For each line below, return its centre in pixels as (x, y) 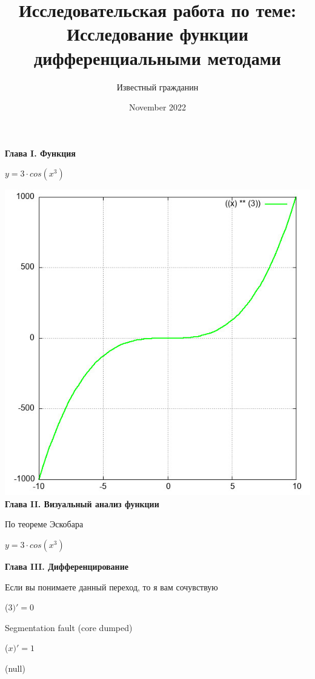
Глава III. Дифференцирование (67, 566)
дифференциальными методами (157, 57)
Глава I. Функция (40, 153)
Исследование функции (157, 34)
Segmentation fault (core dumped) (69, 627)
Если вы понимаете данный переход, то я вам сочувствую (111, 586)
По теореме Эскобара (44, 524)
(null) (15, 668)
